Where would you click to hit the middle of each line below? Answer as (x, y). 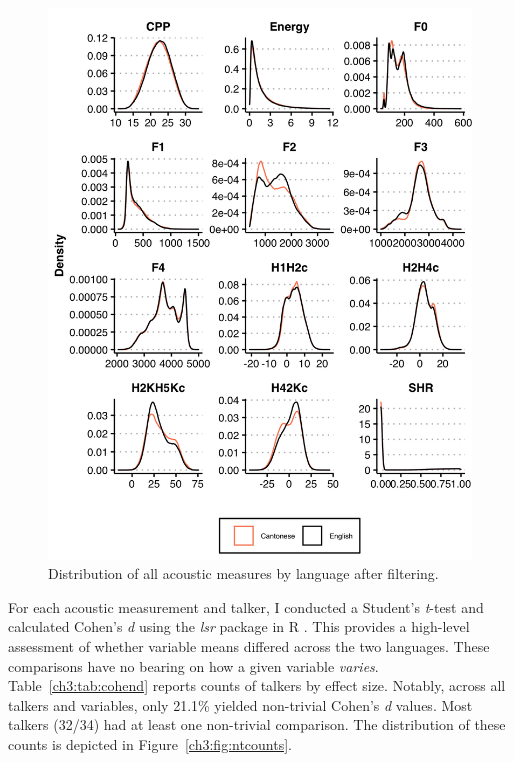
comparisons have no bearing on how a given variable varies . (193, 665)
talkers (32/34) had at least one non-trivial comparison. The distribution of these (257, 724)
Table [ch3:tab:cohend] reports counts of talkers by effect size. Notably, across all (257, 685)
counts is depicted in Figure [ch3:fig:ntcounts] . (150, 744)
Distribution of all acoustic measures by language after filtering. (243, 573)
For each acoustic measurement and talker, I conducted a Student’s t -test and (246, 606)
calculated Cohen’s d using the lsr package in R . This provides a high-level (239, 626)
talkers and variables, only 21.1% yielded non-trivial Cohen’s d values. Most (240, 704)
